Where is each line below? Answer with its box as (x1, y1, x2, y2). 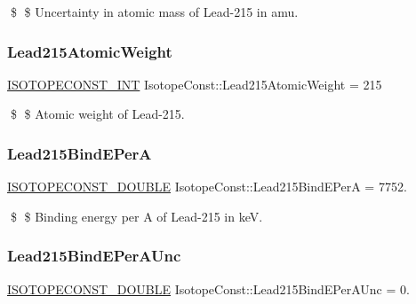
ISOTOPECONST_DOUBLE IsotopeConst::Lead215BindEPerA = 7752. (7, 177, 407, 196)
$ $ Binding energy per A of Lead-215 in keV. (10, 207, 263, 225)
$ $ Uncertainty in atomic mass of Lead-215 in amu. (10, 3, 299, 20)
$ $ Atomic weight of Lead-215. (10, 105, 185, 123)
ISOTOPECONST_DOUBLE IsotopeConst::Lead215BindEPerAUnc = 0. (7, 279, 410, 298)
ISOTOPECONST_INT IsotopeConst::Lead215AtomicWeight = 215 (7, 74, 382, 93)
